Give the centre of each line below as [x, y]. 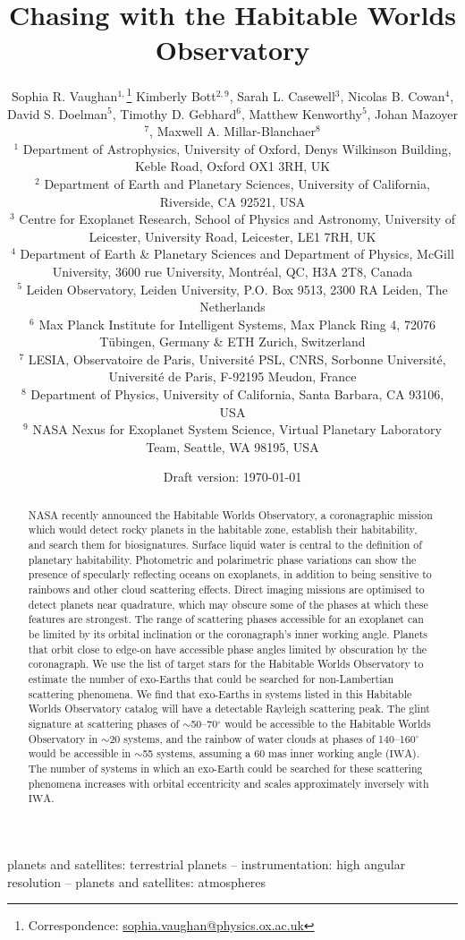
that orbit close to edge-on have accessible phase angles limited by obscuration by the [228, 649]
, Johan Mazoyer [412, 113]
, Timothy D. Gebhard [174, 113]
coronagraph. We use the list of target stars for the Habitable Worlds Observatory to [226, 664]
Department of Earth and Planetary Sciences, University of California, [237, 183]
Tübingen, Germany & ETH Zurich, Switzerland [232, 342]
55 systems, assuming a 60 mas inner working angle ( [266, 753]
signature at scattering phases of [104, 724]
